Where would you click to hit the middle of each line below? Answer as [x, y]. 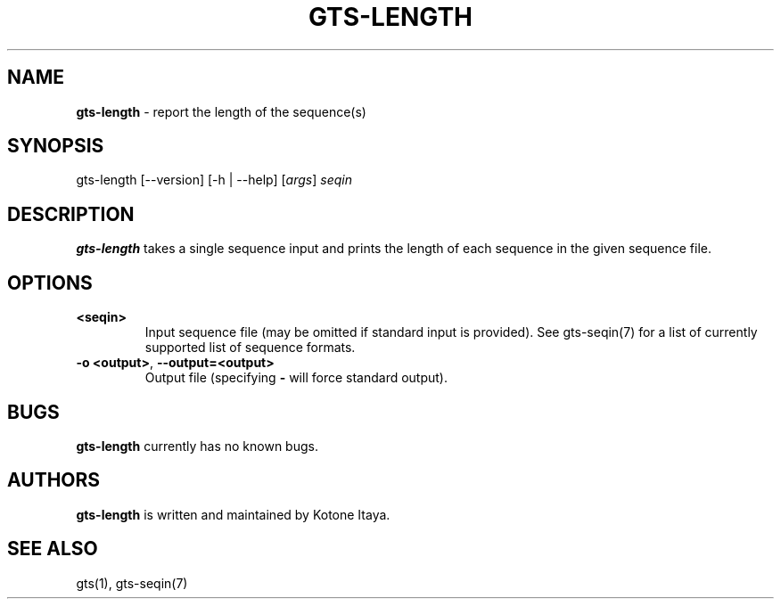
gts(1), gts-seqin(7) [132, 583]
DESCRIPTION [71, 214]
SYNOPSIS [56, 146]
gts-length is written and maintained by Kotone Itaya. [233, 514]
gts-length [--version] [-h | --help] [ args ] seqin [214, 180]
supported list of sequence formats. [250, 348]
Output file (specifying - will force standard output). [296, 378]
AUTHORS [54, 480]
